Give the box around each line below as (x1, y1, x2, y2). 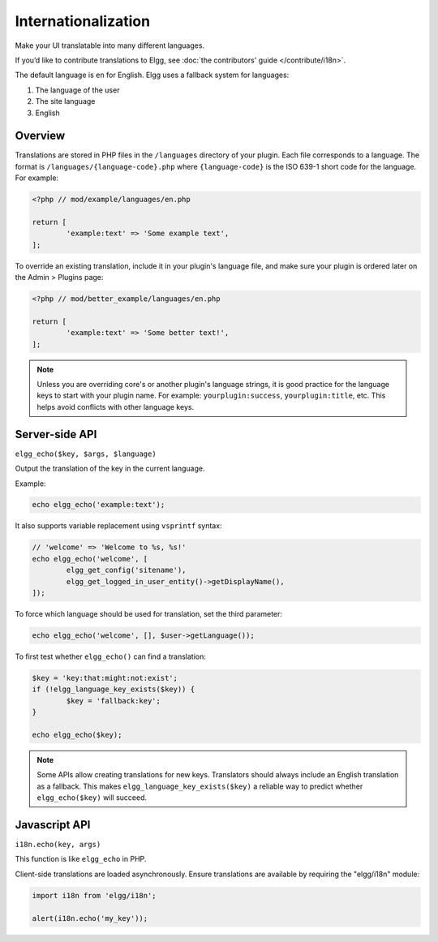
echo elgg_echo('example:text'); (32, 500, 165, 510)
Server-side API (15, 427, 97, 441)
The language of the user (35, 85, 120, 95)
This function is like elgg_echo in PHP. (15, 854, 147, 864)
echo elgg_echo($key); (32, 730, 122, 739)
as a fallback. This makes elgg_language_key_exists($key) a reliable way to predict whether (36, 781, 363, 791)
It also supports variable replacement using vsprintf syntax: (15, 521, 222, 531)
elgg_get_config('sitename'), (66, 566, 187, 575)
